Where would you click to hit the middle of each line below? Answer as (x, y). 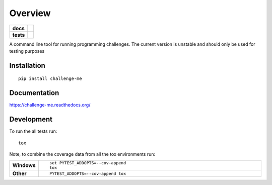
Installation (27, 65)
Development (31, 119)
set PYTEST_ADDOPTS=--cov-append (88, 163)
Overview (30, 13)
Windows (24, 165)
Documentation (34, 93)
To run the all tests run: (33, 131)
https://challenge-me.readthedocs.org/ (50, 105)
